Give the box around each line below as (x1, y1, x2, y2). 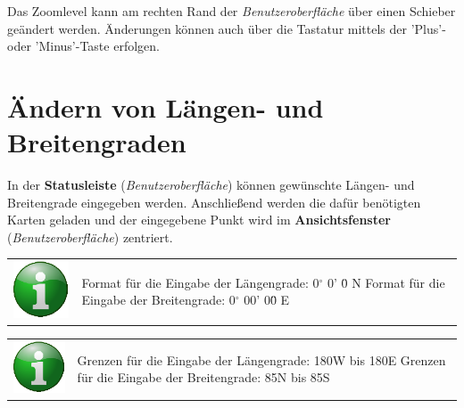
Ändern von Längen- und (7, 88, 324, 125)
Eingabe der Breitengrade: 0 (81, 290, 236, 309)
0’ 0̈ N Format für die (327, 273, 445, 291)
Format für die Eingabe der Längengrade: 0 (81, 273, 319, 291)
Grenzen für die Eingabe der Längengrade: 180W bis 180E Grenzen (77, 350, 446, 369)
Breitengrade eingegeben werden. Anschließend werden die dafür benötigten (7, 192, 421, 211)
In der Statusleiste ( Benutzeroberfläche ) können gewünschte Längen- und (7, 175, 415, 194)
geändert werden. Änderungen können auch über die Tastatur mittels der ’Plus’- (7, 19, 446, 37)
